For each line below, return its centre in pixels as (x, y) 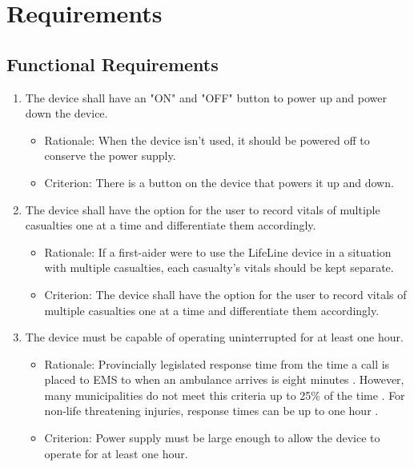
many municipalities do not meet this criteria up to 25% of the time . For (225, 395)
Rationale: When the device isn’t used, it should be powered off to (207, 140)
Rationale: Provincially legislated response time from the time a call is (217, 363)
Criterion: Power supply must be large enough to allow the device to (212, 438)
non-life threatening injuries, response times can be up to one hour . (211, 411)
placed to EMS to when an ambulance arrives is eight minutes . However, (224, 379)
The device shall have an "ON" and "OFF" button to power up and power (206, 97)
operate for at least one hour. (116, 453)
